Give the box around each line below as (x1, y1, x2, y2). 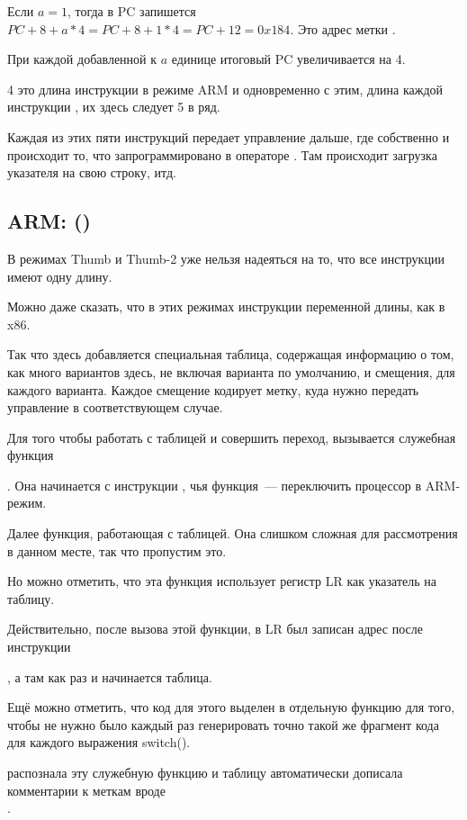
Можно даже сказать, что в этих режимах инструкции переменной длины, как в (7, 297, 445, 316)
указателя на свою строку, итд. (7, 163, 176, 182)
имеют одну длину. (7, 266, 112, 285)
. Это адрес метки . (290, 19, 396, 38)
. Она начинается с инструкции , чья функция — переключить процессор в (7, 475, 422, 494)
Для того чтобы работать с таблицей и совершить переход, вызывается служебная (7, 428, 456, 446)
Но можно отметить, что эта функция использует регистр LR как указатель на (7, 572, 436, 590)
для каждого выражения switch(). (7, 733, 191, 752)
